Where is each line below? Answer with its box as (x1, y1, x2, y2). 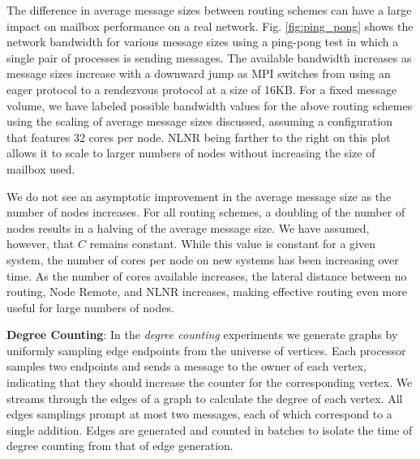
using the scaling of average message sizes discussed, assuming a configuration (6, 113, 393, 130)
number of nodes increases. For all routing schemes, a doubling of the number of (6, 204, 405, 221)
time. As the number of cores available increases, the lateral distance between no (6, 267, 407, 284)
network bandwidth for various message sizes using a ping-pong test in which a (6, 33, 399, 50)
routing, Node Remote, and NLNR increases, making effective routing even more (6, 283, 407, 300)
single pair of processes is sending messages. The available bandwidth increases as (6, 49, 412, 66)
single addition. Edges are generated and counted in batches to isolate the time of (6, 421, 413, 438)
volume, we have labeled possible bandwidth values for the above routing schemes (6, 97, 413, 114)
